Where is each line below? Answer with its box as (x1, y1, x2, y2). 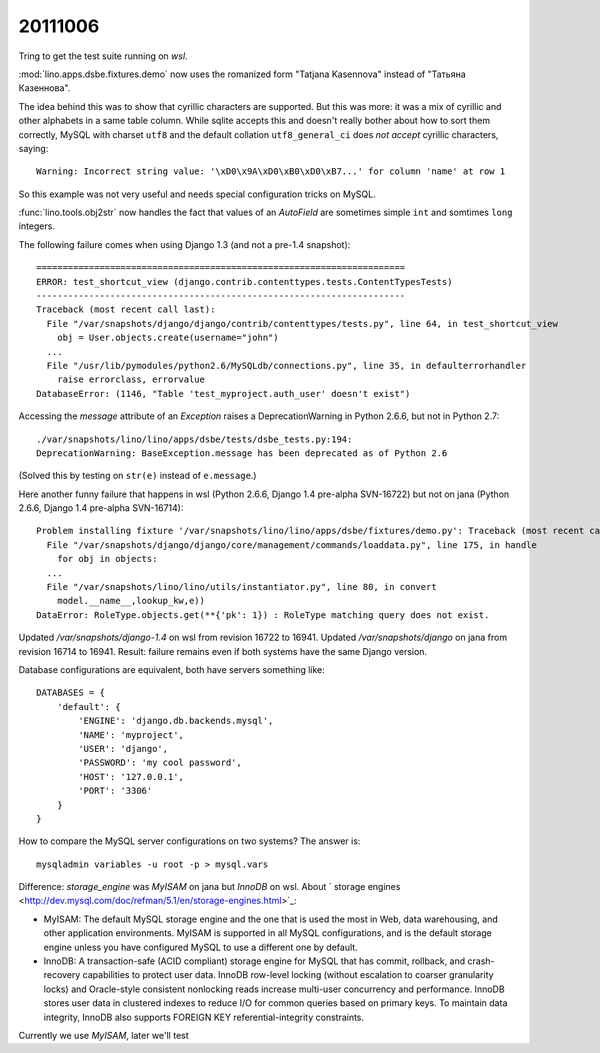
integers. (18, 220, 55, 232)
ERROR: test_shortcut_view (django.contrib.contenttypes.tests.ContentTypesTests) (36, 276, 453, 287)
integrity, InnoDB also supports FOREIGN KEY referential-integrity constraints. (43, 1011, 365, 1023)
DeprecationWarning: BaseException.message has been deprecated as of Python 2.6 (36, 447, 448, 459)
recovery (43, 969, 81, 981)
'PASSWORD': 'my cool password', (78, 757, 242, 769)
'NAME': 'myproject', (78, 729, 185, 740)
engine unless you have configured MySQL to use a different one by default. (43, 941, 359, 953)
